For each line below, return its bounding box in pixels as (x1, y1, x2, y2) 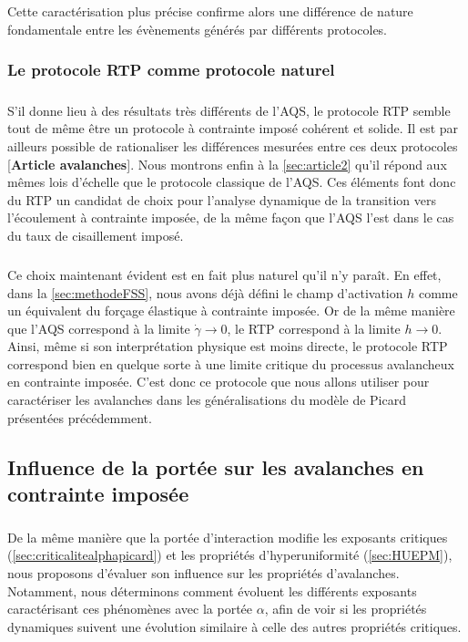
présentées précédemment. (7, 408, 152, 427)
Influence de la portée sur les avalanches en (7, 452, 424, 481)
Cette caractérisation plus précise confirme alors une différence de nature (7, 2, 413, 21)
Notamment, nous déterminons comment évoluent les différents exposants (7, 581, 417, 600)
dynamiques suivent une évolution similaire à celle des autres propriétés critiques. (7, 616, 462, 636)
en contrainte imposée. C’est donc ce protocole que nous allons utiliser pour (7, 372, 430, 391)
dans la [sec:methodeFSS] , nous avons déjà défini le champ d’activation (7, 283, 403, 302)
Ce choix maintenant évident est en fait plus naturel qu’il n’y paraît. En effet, (7, 264, 442, 284)
